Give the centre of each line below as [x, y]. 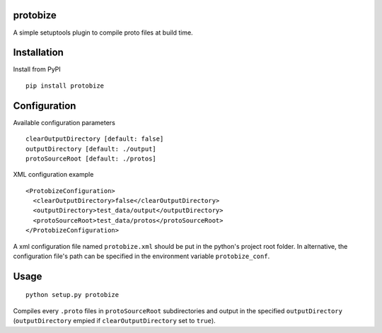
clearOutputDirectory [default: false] [95, 139]
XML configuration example [53, 175]
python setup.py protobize [73, 295]
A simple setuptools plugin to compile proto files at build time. [103, 33]
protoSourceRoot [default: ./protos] [91, 158]
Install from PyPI [37, 69]
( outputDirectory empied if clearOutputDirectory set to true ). [114, 321]
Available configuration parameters [64, 122]
